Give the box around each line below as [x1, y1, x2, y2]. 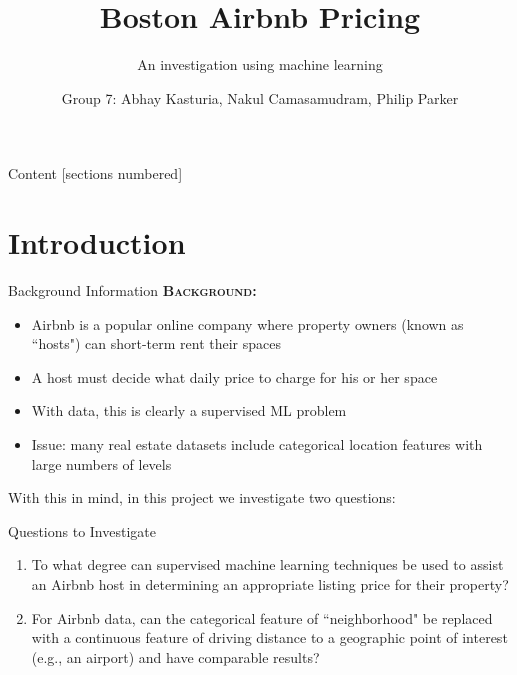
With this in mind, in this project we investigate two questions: [8, 487, 396, 508]
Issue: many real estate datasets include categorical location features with [31, 434, 483, 454]
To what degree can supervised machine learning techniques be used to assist [31, 554, 504, 575]
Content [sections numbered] [8, 163, 183, 184]
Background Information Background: [8, 280, 257, 301]
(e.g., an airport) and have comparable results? [31, 646, 320, 667]
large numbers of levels [31, 453, 172, 474]
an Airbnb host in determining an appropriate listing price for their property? [31, 573, 509, 594]
